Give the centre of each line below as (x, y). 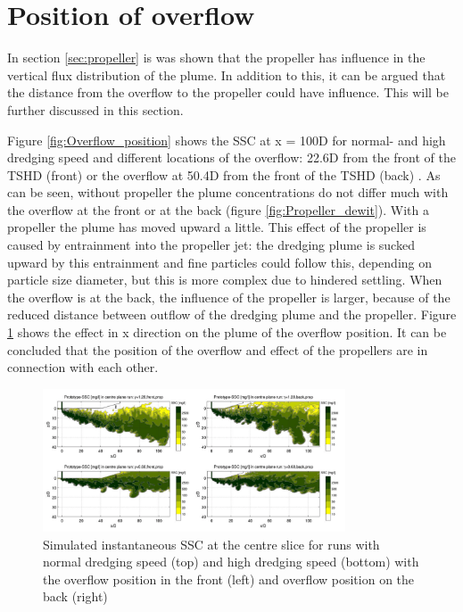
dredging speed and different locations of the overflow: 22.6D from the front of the (232, 157)
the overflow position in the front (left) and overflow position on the (229, 579)
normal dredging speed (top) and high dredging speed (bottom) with (231, 562)
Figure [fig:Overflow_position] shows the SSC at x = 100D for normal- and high (227, 140)
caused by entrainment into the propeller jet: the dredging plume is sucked (211, 245)
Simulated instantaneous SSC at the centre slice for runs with (211, 544)
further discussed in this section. (95, 109)
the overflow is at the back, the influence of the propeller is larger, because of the (229, 297)
